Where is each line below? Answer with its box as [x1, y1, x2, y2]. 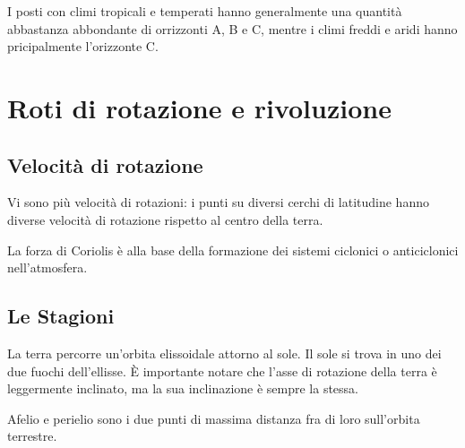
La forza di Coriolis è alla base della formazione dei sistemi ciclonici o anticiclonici [7, 240, 459, 259]
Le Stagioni [7, 302, 115, 330]
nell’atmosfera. [7, 258, 88, 277]
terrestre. [7, 426, 57, 445]
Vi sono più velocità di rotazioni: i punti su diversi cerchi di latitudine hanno [7, 193, 429, 211]
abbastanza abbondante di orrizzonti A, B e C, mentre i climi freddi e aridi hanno [7, 19, 458, 38]
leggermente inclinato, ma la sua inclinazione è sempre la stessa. [7, 379, 359, 398]
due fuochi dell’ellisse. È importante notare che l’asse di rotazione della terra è [7, 361, 437, 380]
